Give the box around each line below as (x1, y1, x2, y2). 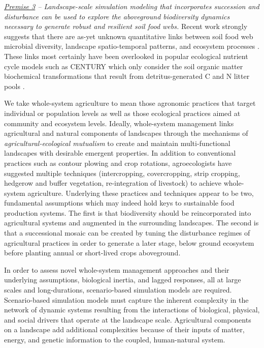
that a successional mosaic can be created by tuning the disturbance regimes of (4, 227, 250, 238)
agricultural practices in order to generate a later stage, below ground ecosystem (4, 237, 254, 248)
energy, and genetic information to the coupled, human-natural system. (4, 334, 225, 344)
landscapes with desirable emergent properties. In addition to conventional (4, 148, 236, 158)
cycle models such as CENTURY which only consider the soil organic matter (4, 61, 243, 71)
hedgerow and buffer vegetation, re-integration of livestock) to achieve (4, 178, 221, 188)
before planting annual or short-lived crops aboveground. (4, 247, 181, 258)
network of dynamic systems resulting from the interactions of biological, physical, (4, 304, 260, 315)
